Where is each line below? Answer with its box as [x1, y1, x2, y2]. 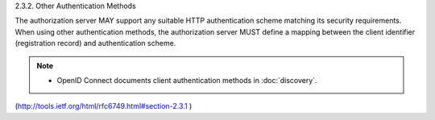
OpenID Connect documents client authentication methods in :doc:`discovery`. [56, 75, 317, 85]
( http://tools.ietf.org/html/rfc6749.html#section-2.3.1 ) [14, 101, 193, 111]
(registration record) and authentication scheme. [14, 39, 176, 48]
